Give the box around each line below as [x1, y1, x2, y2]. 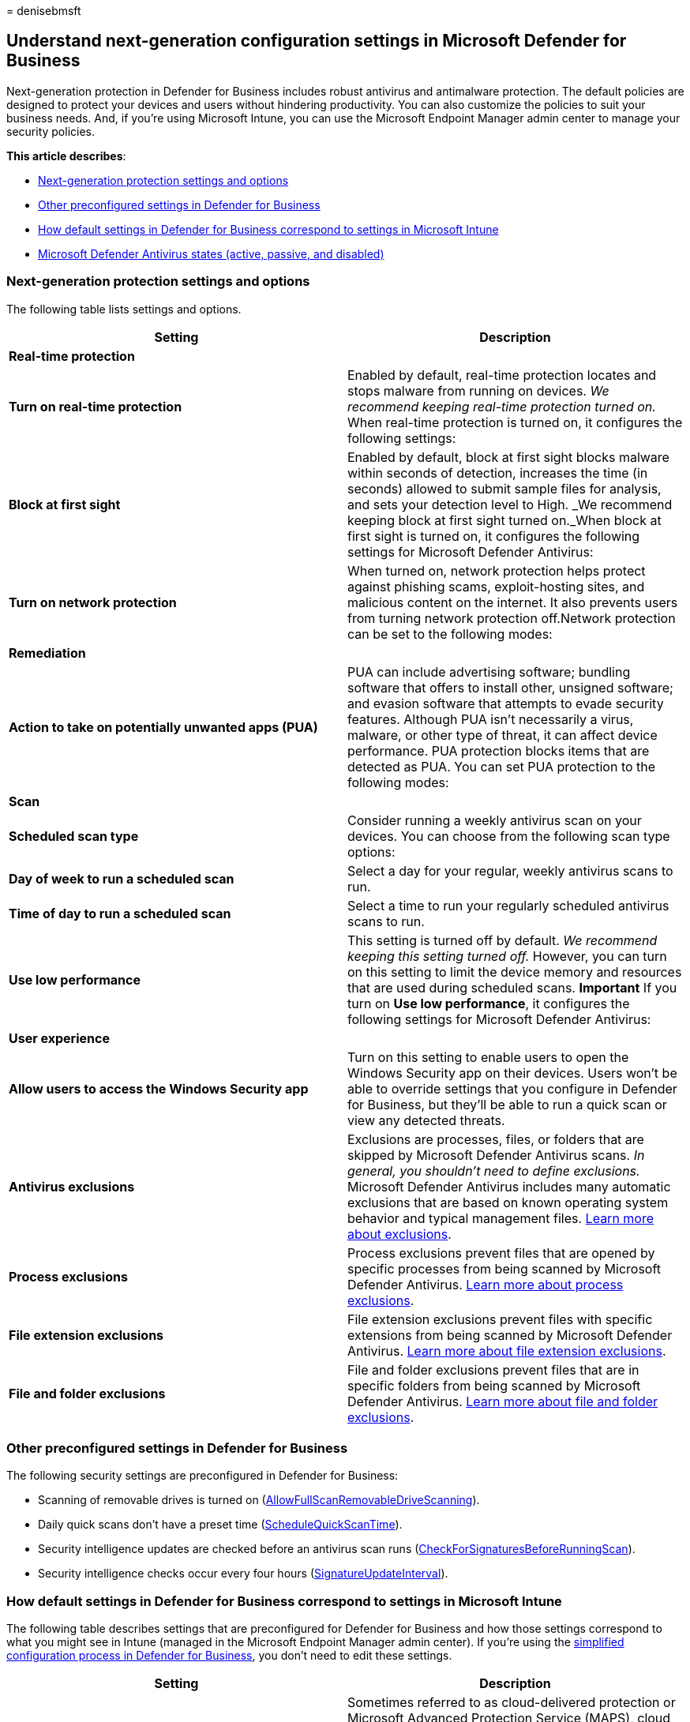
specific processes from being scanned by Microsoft [347, 1260, 662, 1277]
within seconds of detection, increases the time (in [347, 464, 648, 481]
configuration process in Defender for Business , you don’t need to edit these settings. [6, 1649, 452, 1663]
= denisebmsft [6, 4, 81, 17]
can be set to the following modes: [347, 625, 553, 642]
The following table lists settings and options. [6, 302, 242, 316]
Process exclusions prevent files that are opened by [347, 1244, 655, 1261]
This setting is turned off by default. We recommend [347, 932, 658, 948]
